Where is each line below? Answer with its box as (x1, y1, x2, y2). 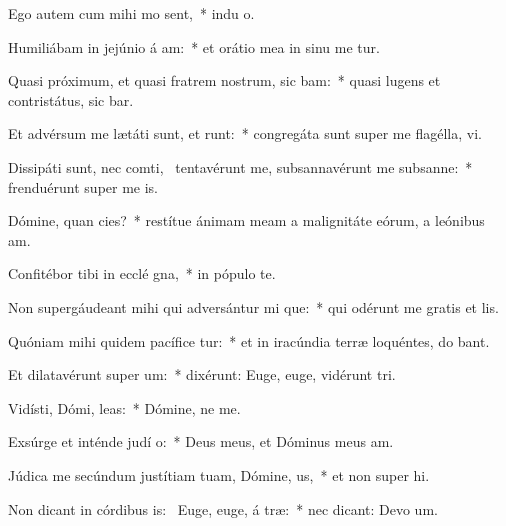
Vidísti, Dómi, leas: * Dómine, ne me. (8, 397, 241, 418)
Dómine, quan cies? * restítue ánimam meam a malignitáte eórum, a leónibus (8, 210, 485, 231)
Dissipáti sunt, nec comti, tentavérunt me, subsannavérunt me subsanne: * (8, 156, 473, 177)
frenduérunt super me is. (8, 176, 159, 197)
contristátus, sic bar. (8, 89, 134, 110)
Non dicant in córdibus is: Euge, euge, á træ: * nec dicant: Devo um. (8, 498, 438, 519)
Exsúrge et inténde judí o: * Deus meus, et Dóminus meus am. (8, 431, 394, 452)
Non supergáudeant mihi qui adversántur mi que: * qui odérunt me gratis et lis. (8, 296, 499, 317)
